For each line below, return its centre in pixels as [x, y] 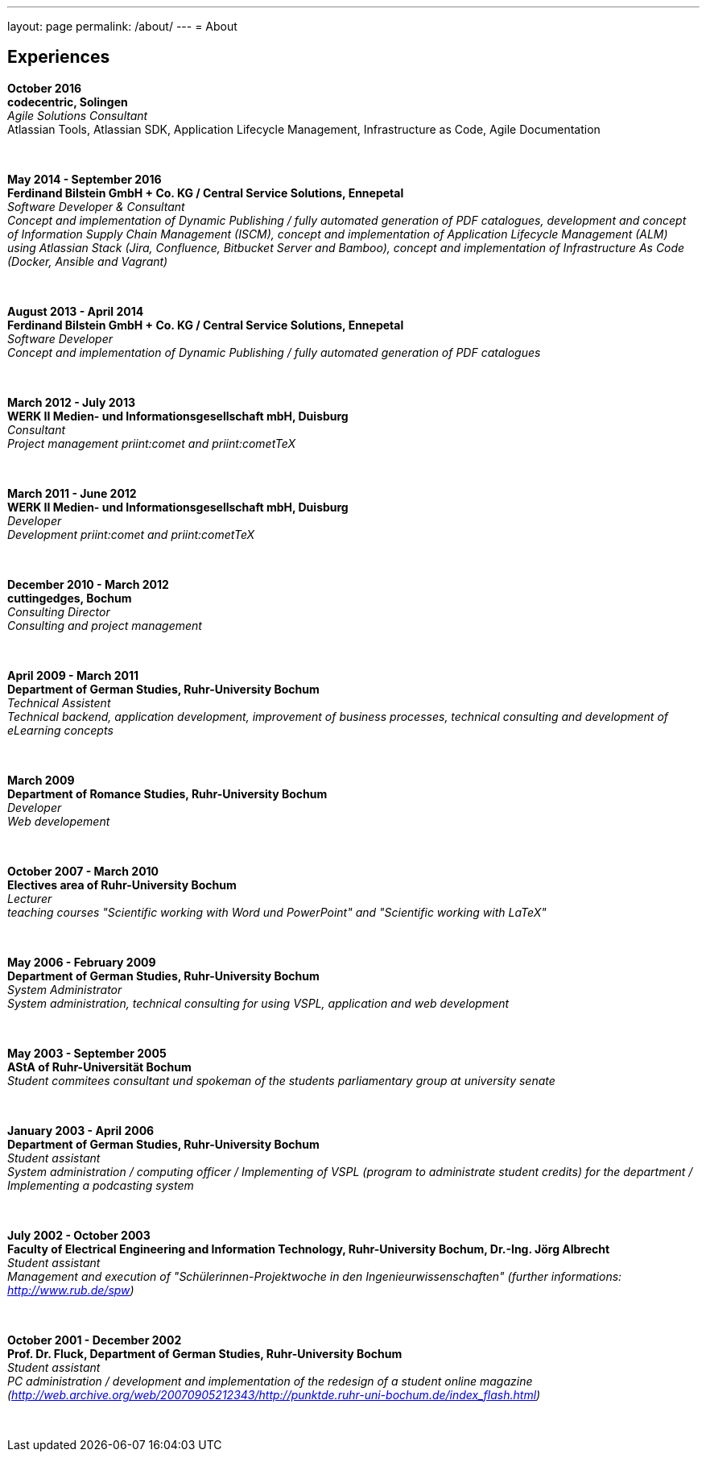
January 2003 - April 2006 [81, 1130]
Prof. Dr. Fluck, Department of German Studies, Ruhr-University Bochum [205, 1353]
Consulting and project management [105, 625]
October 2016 [45, 88]
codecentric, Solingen [68, 101]
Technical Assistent [59, 702]
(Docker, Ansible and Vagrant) [88, 261]
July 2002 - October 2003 [79, 1235]
